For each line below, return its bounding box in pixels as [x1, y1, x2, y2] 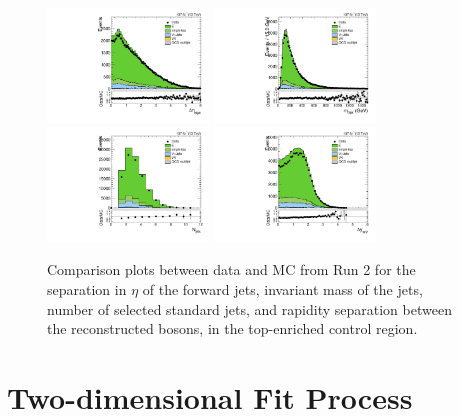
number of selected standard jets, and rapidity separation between [47, 298, 452, 319]
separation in [47, 279, 127, 299]
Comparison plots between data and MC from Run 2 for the [47, 259, 416, 280]
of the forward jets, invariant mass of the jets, [142, 279, 423, 299]
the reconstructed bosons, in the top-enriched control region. [47, 318, 418, 339]
